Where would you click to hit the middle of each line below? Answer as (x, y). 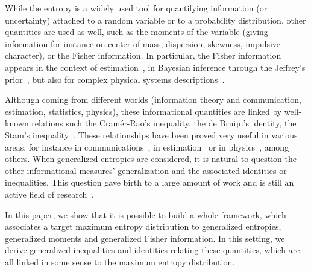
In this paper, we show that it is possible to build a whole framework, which (146, 214)
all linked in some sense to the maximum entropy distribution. (120, 261)
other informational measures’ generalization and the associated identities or (146, 170)
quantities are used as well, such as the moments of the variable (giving (137, 32)
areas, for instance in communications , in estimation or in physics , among (147, 147)
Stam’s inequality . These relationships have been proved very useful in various (151, 134)
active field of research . (49, 194)
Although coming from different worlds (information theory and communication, (153, 99)
